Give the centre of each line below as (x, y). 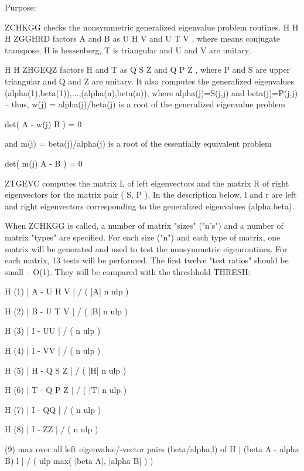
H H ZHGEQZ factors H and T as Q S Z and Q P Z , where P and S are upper (148, 70)
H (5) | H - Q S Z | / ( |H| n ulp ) (66, 370)
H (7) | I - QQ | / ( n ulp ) (53, 409)
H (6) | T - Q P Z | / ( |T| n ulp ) (66, 390)
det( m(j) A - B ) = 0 (44, 163)
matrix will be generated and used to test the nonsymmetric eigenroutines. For (146, 248)
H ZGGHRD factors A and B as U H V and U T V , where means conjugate (143, 38)
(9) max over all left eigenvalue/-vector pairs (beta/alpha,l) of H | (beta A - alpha (152, 449)
